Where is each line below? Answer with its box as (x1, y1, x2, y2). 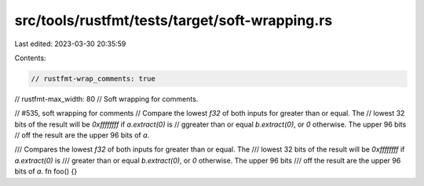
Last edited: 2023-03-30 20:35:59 (14, 39, 126, 48)
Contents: (14, 53, 46, 63)
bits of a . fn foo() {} (14, 166, 78, 176)
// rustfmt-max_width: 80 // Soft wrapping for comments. (14, 94, 199, 103)
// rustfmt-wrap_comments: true (31, 74, 156, 83)
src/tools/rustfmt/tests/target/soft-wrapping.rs (14, 12, 333, 29)
